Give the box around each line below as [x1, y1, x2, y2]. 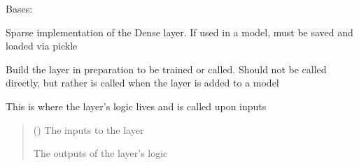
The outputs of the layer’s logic [33, 146, 168, 160]
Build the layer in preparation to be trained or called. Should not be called [6, 61, 327, 76]
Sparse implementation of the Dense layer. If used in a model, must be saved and [6, 24, 353, 39]
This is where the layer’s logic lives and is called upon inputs [6, 98, 267, 113]
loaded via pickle [6, 38, 78, 53]
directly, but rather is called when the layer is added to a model [6, 75, 279, 90]
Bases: [6, 1, 33, 15]
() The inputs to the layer [33, 122, 144, 137]
